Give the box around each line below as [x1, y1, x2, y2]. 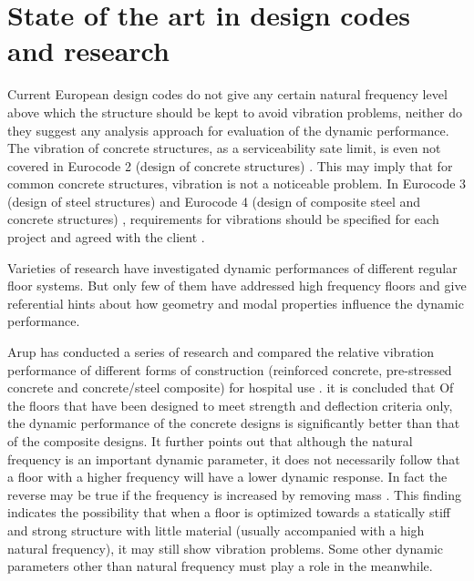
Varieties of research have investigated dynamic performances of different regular [7, 258, 458, 277]
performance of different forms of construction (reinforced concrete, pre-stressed [7, 360, 452, 379]
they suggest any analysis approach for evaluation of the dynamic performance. [7, 120, 449, 139]
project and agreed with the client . [7, 228, 205, 247]
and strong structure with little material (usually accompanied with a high [7, 520, 425, 539]
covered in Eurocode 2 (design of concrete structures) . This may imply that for [7, 156, 453, 175]
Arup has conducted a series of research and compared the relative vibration [7, 342, 435, 362]
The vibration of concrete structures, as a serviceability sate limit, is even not [7, 138, 441, 158]
